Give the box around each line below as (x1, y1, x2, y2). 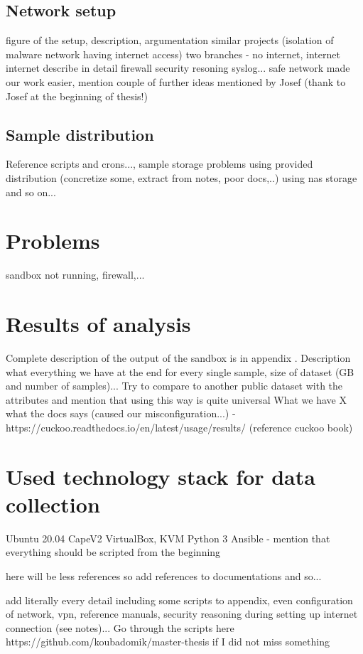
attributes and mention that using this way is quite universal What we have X (6, 392, 347, 407)
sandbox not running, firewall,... (6, 267, 145, 282)
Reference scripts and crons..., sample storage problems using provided (6, 156, 313, 171)
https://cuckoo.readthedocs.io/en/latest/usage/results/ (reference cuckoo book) (6, 419, 353, 434)
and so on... (6, 184, 56, 199)
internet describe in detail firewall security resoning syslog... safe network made (6, 60, 350, 75)
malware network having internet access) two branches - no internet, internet (6, 46, 340, 61)
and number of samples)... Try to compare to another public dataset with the (6, 378, 343, 393)
